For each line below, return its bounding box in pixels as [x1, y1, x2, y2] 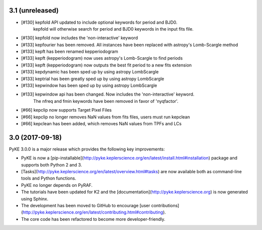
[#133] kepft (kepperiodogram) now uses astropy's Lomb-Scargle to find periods [21, 55, 183, 61]
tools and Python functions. [21, 175, 76, 181]
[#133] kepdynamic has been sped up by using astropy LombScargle [21, 69, 159, 75]
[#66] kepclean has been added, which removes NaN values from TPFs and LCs [21, 120, 182, 126]
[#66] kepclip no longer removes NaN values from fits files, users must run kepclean [21, 114, 190, 120]
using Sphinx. [21, 196, 49, 201]
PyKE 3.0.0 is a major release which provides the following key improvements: [9, 146, 165, 152]
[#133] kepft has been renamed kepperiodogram [21, 49, 118, 54]
